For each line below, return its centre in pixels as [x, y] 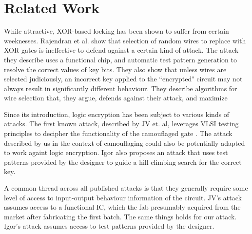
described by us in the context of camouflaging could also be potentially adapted [125, 143]
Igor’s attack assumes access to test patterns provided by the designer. [109, 226]
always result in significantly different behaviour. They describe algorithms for [121, 88]
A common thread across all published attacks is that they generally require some [126, 188]
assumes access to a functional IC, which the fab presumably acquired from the [122, 207]
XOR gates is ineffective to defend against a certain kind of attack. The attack [121, 50]
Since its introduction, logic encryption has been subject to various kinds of [117, 114]
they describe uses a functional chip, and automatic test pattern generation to [120, 59]
